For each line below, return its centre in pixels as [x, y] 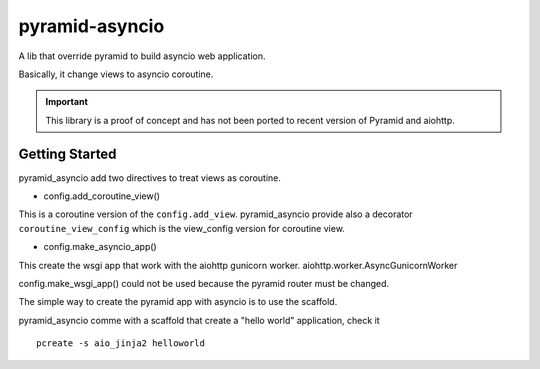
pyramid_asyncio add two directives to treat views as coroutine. [150, 177]
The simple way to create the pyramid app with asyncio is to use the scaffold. [178, 302]
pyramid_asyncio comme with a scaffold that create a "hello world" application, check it [199, 320]
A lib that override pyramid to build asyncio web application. [142, 56]
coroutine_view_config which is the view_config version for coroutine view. [181, 228]
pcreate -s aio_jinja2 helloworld [120, 343]
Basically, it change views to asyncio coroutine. [116, 74]
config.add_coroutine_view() [101, 196]
